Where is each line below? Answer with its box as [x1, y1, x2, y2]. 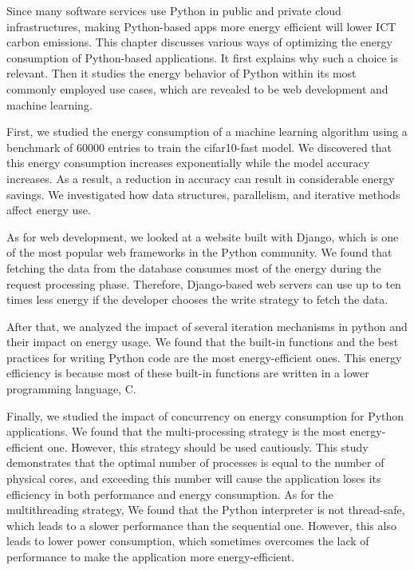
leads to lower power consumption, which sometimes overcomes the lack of [6, 532, 369, 549]
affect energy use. [6, 201, 91, 218]
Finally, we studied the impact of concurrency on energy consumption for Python [6, 407, 404, 424]
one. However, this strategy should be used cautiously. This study [47, 438, 369, 455]
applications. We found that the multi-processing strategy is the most [6, 423, 346, 440]
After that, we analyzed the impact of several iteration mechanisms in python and [6, 317, 408, 334]
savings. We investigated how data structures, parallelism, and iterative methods [6, 185, 400, 202]
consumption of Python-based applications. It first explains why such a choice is [6, 49, 398, 66]
